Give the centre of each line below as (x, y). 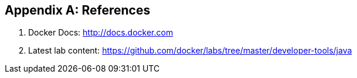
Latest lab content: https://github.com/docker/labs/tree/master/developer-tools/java (190, 51)
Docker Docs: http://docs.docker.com (101, 33)
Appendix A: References (78, 10)
